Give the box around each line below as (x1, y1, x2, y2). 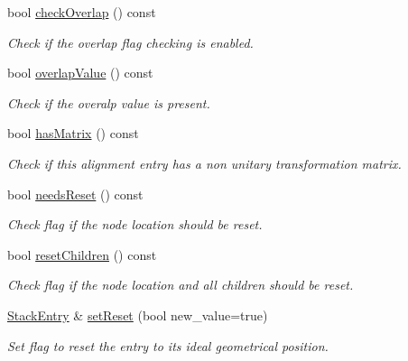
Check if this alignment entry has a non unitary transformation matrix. (7, 153, 402, 172)
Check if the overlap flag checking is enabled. (7, 32, 254, 51)
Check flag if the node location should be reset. (7, 215, 263, 234)
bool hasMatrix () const (7, 124, 139, 143)
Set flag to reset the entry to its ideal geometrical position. (7, 336, 329, 355)
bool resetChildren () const (7, 245, 157, 264)
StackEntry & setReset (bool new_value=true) (7, 305, 268, 324)
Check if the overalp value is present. (7, 93, 210, 112)
